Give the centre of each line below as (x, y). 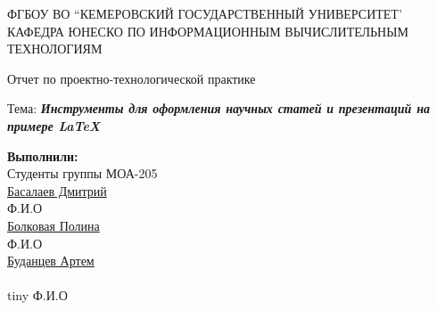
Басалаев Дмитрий (57, 190)
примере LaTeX (54, 125)
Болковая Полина (54, 225)
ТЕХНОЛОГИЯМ (55, 49)
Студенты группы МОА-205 (82, 173)
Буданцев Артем (51, 261)
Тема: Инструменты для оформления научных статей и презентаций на (218, 108)
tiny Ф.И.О (37, 295)
